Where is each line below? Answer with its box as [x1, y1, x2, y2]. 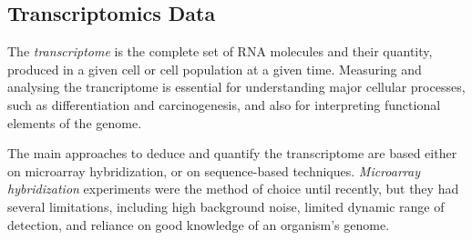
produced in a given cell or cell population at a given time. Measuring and [7, 59, 422, 78]
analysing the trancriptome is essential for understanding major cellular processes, [7, 77, 466, 96]
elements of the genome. [7, 113, 142, 132]
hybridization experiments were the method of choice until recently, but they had [7, 179, 459, 198]
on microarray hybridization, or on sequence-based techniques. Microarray [7, 161, 420, 180]
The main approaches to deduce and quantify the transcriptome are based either [7, 144, 457, 163]
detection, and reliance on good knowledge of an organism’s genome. [7, 215, 390, 234]
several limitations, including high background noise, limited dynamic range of [7, 196, 445, 215]
